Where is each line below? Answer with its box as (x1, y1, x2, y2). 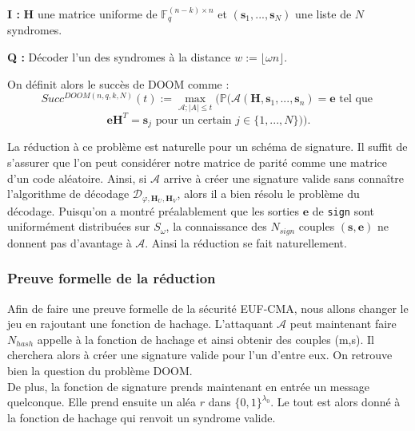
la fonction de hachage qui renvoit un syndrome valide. (7, 409, 276, 425)
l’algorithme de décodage (7, 185, 130, 202)
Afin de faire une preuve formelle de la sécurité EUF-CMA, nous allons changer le (7, 299, 409, 316)
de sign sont (312, 202, 375, 219)
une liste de (295, 6, 352, 22)
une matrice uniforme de (37, 6, 158, 22)
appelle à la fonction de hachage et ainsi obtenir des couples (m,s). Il (37, 330, 374, 347)
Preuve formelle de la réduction (7, 268, 216, 288)
